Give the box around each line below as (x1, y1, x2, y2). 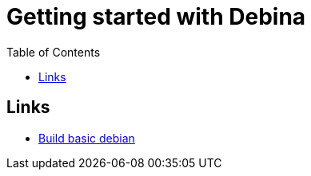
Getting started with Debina (6, 3, 306, 30)
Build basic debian (38, 131, 135, 145)
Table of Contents (6, 45, 101, 59)
